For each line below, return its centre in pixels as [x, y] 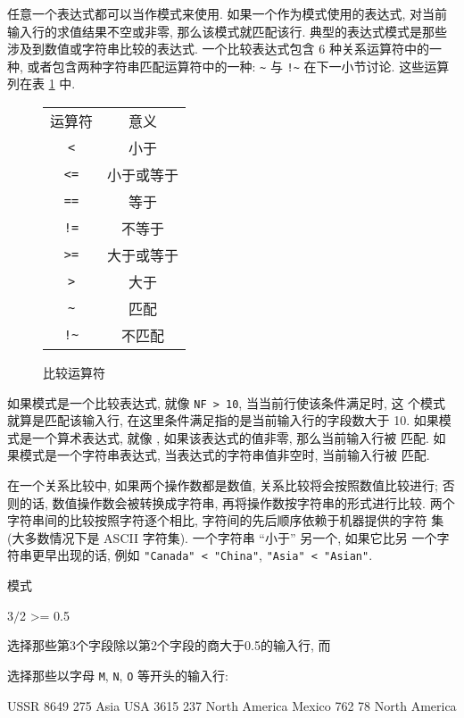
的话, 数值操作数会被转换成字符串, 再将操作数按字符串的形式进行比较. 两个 [237, 502]
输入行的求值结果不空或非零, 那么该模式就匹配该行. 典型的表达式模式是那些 [228, 31]
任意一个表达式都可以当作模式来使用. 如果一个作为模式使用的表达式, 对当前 [228, 13]
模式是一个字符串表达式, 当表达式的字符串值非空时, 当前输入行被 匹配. [224, 455]
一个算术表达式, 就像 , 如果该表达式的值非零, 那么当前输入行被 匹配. [230, 437]
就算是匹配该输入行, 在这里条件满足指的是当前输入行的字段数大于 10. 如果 [223, 420]
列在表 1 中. [41, 83]
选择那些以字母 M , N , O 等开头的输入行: [118, 675]
